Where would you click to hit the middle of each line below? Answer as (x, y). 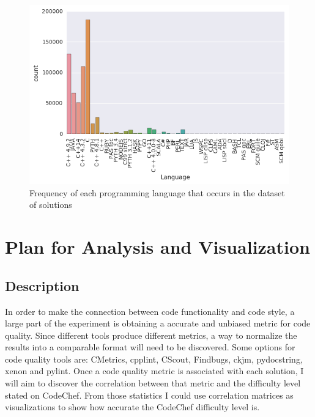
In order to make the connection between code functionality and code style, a (150, 311)
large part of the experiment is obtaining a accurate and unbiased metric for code (158, 323)
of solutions (51, 205)
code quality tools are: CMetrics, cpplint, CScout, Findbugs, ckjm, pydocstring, (154, 359)
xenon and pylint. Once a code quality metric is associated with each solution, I (154, 371)
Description (42, 285)
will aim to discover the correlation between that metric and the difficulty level (153, 383)
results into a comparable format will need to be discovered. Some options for (150, 347)
